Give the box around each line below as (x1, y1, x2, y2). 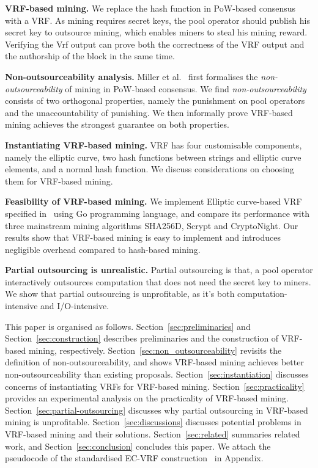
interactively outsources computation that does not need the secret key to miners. (5, 275, 311, 288)
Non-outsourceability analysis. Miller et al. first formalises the (5, 70, 258, 82)
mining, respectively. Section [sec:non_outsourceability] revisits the (28, 343, 282, 356)
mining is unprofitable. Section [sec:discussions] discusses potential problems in (5, 415, 301, 428)
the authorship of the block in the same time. (5, 49, 175, 62)
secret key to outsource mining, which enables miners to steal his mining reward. (5, 26, 308, 38)
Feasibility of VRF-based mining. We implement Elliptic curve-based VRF (5, 195, 302, 208)
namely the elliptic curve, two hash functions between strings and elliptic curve (5, 150, 301, 163)
